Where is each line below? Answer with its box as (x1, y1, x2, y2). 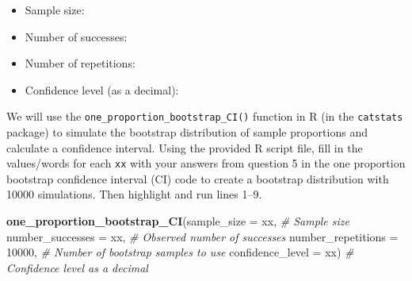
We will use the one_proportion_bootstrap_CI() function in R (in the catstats (6, 108, 403, 125)
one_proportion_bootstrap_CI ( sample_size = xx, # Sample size (6, 213, 350, 229)
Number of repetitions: (25, 55, 135, 71)
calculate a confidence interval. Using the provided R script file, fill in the (6, 139, 363, 156)
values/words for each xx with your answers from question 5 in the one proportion (6, 155, 406, 171)
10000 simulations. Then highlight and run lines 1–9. (6, 186, 262, 202)
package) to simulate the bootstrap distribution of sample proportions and (6, 124, 368, 140)
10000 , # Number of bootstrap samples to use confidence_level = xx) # (6, 244, 354, 260)
